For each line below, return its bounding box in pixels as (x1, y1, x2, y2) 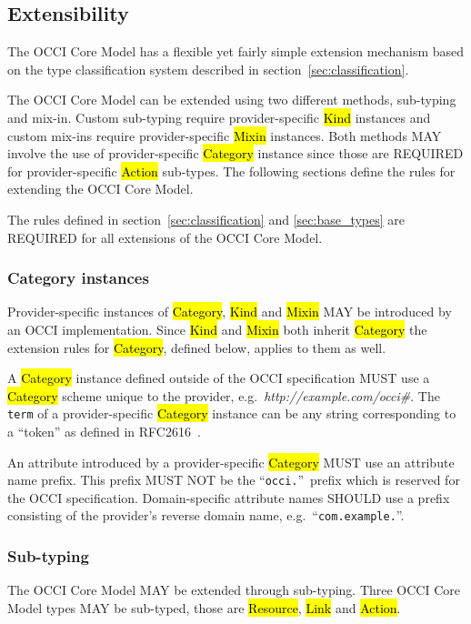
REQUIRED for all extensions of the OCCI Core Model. (7, 227, 323, 247)
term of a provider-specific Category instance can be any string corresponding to (7, 404, 456, 423)
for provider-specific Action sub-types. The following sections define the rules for (7, 161, 456, 180)
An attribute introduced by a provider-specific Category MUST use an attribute (7, 452, 455, 471)
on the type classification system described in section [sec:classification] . (7, 59, 409, 78)
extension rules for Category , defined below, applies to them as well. (7, 337, 386, 357)
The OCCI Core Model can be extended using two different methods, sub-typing (7, 90, 456, 109)
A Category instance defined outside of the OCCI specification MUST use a (7, 368, 430, 387)
